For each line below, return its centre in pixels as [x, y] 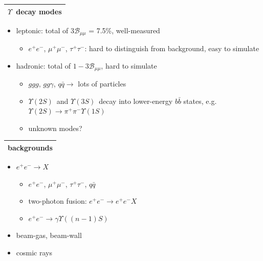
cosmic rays [34, 253]
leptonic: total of [42, 30]
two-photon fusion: [58, 201]
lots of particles [102, 84]
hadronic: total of [43, 65]
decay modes [39, 11]
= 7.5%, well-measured [124, 30]
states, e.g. [200, 101]
